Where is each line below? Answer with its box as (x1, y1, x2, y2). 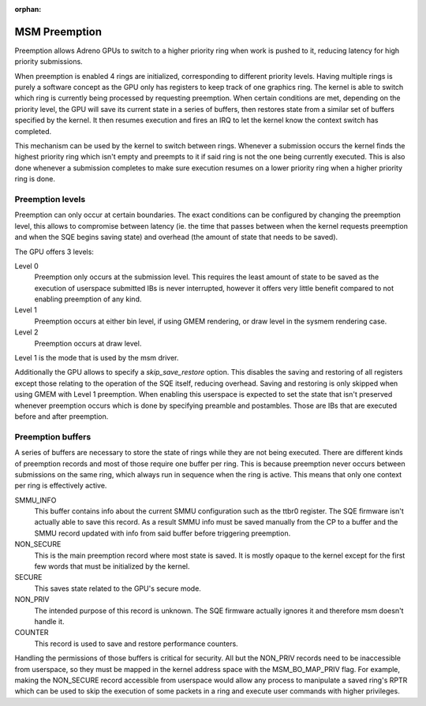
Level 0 (14, 261, 39, 271)
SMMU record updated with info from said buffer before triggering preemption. (34, 529, 291, 538)
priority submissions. (14, 57, 83, 66)
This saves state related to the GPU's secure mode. (34, 584, 201, 593)
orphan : (14, 5, 42, 13)
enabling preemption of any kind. (34, 294, 142, 304)
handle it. (34, 616, 65, 626)
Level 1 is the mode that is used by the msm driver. (14, 353, 179, 363)
